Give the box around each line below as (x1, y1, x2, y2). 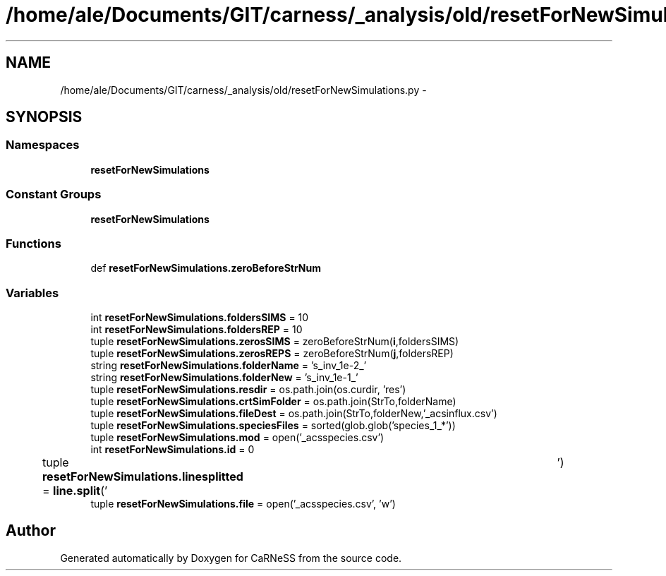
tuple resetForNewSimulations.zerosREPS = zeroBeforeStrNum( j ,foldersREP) (90, 347, 454, 360)
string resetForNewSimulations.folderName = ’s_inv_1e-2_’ (90, 359, 367, 372)
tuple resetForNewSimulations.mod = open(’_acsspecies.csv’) (90, 431, 385, 444)
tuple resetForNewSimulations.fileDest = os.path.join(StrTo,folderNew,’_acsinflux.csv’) (90, 407, 497, 420)
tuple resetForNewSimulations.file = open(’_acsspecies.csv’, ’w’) (90, 498, 396, 510)
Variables (6, 285, 59, 300)
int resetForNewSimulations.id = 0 (90, 443, 255, 456)
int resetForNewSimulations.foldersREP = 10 (90, 323, 303, 336)
